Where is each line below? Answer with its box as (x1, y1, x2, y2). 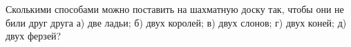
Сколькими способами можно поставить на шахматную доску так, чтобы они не (6, 2, 344, 16)
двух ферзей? (6, 29, 61, 43)
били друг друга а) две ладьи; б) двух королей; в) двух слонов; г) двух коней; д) (6, 15, 347, 29)
